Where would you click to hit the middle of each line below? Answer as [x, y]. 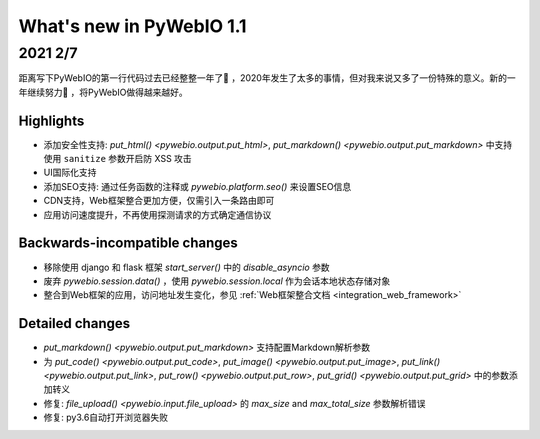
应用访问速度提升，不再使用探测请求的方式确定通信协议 [157, 214]
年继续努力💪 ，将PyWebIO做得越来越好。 [103, 92]
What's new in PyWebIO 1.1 [132, 26]
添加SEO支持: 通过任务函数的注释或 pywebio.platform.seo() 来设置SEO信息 [197, 186]
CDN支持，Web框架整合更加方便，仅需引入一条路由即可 [159, 201]
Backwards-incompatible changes [128, 243]
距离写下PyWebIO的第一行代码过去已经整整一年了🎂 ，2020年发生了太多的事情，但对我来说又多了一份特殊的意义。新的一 [267, 78]
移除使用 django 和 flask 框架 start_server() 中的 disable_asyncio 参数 [186, 267]
